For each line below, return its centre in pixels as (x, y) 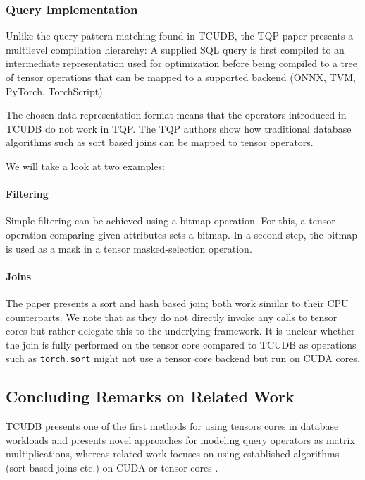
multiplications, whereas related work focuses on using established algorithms (173, 454)
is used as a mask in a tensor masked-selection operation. (129, 248)
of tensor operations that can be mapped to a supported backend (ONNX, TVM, (181, 77)
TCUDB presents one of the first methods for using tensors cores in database (172, 426)
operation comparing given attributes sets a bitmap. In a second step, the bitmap (182, 234)
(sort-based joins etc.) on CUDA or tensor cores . (112, 467)
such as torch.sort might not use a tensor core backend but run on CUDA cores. (183, 358)
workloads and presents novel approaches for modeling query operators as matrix (180, 439)
